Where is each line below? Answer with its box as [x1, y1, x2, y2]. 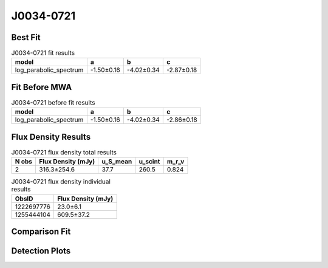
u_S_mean [101, 157, 132, 166]
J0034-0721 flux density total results [11, 148, 117, 157]
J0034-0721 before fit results [11, 98, 95, 107]
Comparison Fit [11, 227, 71, 237]
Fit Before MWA [11, 82, 72, 92]
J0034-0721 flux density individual [11, 177, 111, 186]
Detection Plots [11, 246, 71, 256]
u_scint [138, 157, 160, 166]
